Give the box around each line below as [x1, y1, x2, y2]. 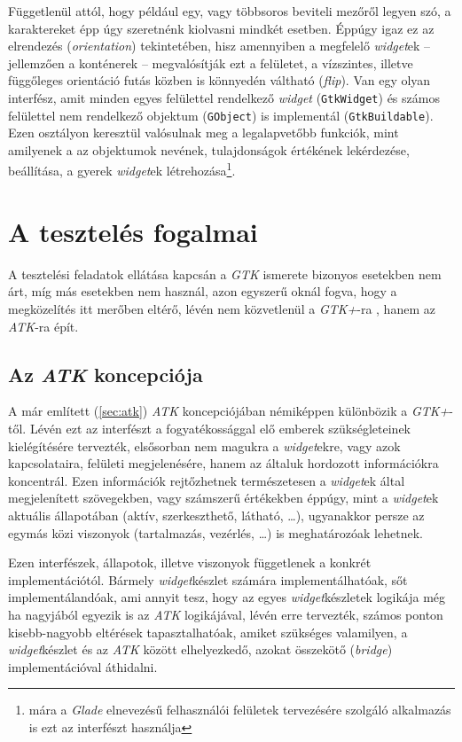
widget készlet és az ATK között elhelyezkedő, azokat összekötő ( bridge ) [8, 640, 393, 659]
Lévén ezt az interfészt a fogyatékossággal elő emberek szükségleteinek [29, 419, 411, 438]
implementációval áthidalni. [8, 657, 158, 676]
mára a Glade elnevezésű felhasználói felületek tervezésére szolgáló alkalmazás [28, 700, 451, 719]
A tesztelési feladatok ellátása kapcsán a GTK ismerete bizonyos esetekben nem [8, 264, 442, 283]
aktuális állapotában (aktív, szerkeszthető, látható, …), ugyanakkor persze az [8, 505, 425, 524]
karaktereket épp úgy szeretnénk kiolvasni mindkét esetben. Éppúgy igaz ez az [8, 19, 435, 37]
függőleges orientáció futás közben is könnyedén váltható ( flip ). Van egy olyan [8, 71, 431, 90]
